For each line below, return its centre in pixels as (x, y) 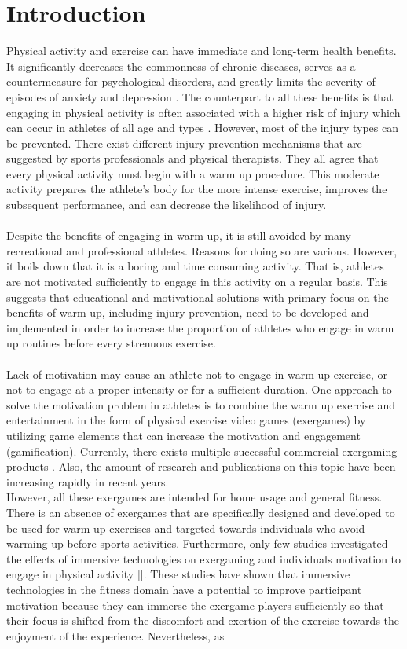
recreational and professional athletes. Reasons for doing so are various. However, (202, 250)
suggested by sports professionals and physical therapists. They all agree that (192, 158)
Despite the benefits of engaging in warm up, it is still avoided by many (179, 235)
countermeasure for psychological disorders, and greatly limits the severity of (191, 81)
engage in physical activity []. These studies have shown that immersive (178, 574)
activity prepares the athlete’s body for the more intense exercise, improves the (197, 189)
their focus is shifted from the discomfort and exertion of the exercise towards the (203, 620)
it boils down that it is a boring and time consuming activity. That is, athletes (195, 266)
